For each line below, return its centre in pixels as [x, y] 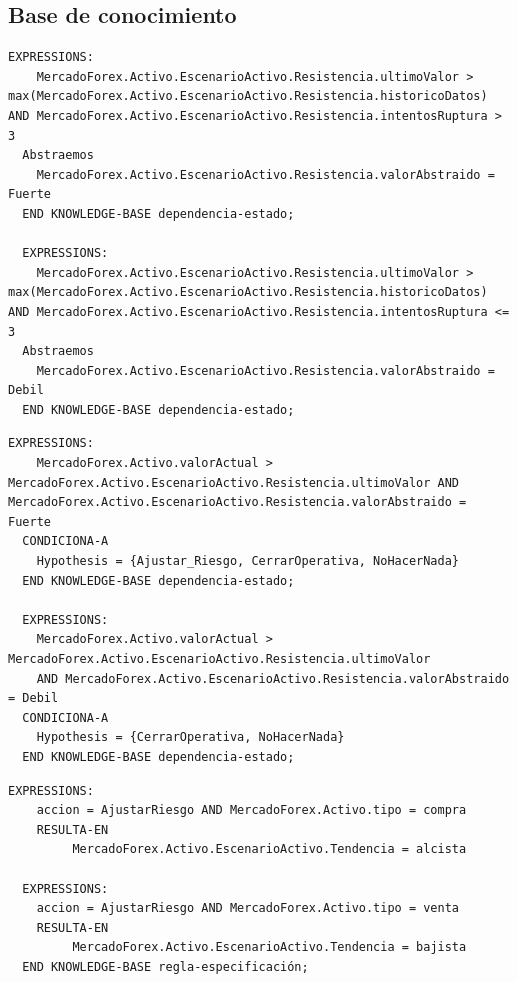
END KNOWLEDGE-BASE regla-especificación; [165, 966]
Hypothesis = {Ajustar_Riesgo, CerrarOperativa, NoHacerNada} [248, 561]
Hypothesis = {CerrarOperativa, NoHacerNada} [190, 737]
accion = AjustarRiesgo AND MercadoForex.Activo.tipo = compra [251, 810]
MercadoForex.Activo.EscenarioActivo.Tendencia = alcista [269, 849]
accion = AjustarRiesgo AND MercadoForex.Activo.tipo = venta [248, 908]
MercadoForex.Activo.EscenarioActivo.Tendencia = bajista [269, 947]
